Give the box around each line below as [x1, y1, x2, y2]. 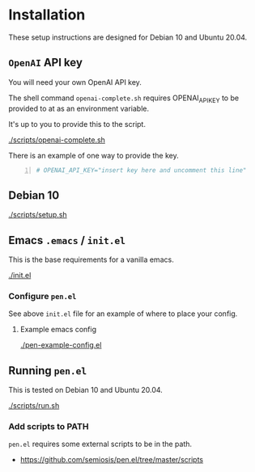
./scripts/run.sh [8, 401, 60, 411]
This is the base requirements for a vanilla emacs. [8, 255, 174, 264]
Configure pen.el [8, 290, 77, 301]
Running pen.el [8, 364, 87, 377]
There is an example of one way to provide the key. [8, 150, 180, 160]
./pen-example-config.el [19, 340, 102, 350]
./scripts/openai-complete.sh [8, 135, 105, 145]
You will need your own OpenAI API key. [8, 77, 142, 86]
